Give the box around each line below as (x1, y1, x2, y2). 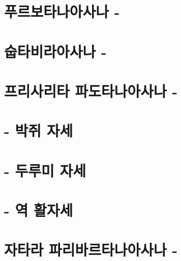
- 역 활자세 (4, 200, 73, 220)
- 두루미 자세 (4, 160, 86, 180)
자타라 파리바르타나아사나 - (4, 239, 178, 260)
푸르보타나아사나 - (4, 1, 120, 22)
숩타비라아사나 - (4, 41, 107, 61)
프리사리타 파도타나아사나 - (4, 80, 178, 101)
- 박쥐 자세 (4, 120, 73, 141)
